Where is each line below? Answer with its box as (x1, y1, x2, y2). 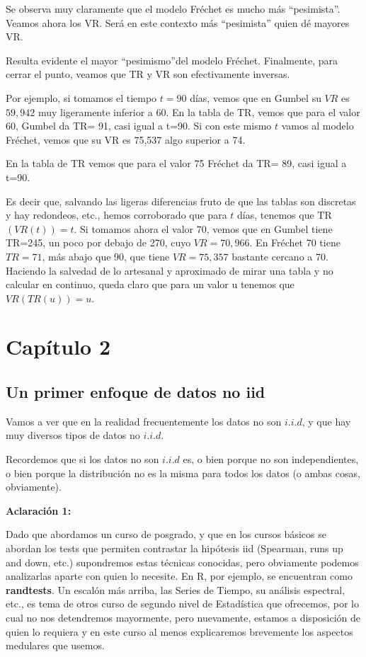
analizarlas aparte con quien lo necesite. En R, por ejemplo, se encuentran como (6, 569, 353, 583)
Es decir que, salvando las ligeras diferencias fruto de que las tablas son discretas (6, 193, 356, 208)
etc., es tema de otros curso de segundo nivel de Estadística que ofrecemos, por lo (6, 596, 359, 611)
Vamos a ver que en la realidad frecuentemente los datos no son (6, 413, 282, 428)
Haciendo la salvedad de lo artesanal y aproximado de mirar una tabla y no (6, 263, 333, 278)
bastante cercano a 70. (231, 248, 328, 263)
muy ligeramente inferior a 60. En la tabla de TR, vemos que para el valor (38, 104, 360, 119)
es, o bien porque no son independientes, (183, 452, 359, 467)
